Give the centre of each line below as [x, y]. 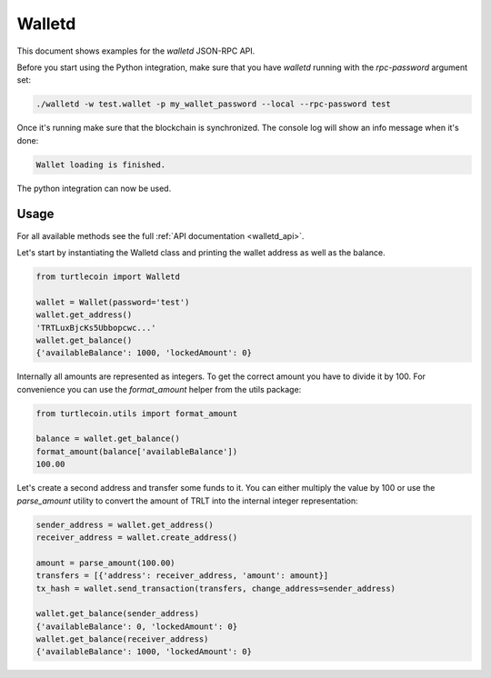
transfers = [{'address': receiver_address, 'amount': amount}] [182, 576]
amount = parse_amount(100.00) [106, 563]
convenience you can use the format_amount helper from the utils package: [159, 389]
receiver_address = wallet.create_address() [137, 537]
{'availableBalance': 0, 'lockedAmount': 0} [137, 626]
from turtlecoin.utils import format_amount [137, 413]
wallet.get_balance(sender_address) [118, 614]
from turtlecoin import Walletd [108, 276]
